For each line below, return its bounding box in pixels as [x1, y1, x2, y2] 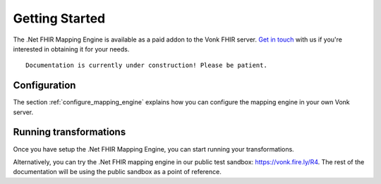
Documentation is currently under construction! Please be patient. [25, 61, 267, 70]
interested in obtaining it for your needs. [13, 44, 130, 53]
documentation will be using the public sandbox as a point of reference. [13, 168, 222, 176]
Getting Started [13, 11, 106, 26]
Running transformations [13, 126, 126, 138]
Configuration [13, 80, 76, 92]
